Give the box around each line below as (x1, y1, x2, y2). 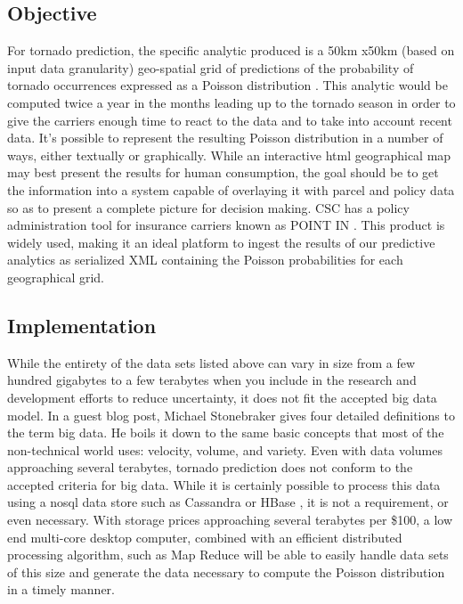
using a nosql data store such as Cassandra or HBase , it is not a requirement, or (7, 493, 449, 511)
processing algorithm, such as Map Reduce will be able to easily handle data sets (7, 545, 449, 564)
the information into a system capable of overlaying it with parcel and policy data (7, 180, 455, 199)
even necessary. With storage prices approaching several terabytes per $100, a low (7, 510, 453, 529)
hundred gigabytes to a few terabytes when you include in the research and (7, 371, 417, 389)
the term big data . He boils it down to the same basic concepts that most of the (7, 423, 444, 442)
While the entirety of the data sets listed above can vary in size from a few (7, 353, 416, 371)
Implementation (7, 311, 157, 339)
